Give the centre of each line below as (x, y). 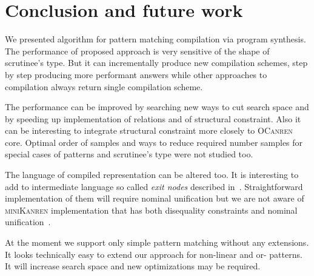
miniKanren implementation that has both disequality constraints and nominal (151, 210)
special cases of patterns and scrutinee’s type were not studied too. (129, 154)
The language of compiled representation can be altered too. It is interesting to (152, 175)
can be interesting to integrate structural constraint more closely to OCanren (149, 130)
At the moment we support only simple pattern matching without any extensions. (157, 242)
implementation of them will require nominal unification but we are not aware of (155, 198)
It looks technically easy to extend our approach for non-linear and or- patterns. (154, 254)
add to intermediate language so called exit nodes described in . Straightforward (154, 186)
